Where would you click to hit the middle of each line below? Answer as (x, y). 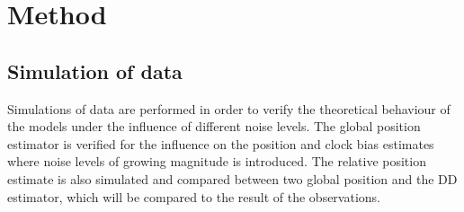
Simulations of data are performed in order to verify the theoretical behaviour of (229, 108)
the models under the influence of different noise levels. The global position (214, 126)
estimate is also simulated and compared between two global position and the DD (232, 178)
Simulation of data (95, 71)
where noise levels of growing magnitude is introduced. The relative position (217, 161)
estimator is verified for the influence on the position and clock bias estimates (221, 143)
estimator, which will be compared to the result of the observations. (194, 196)
